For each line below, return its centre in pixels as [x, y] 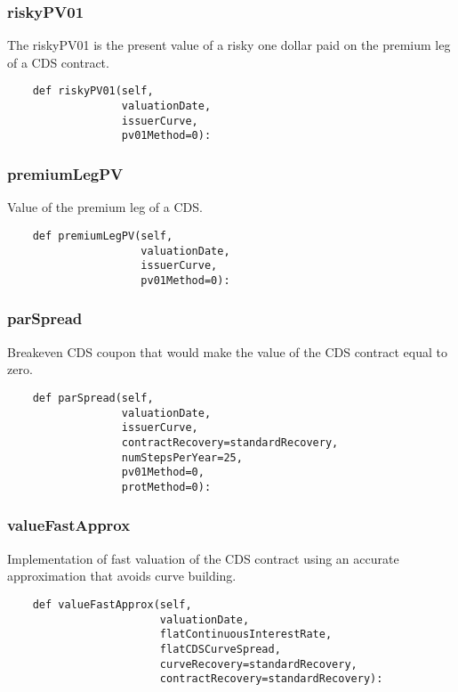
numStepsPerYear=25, [182, 457]
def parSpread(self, [93, 398]
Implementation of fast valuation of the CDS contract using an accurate [203, 558]
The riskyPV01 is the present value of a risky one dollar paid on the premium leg [229, 45]
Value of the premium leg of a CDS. [105, 207]
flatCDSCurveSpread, [220, 649]
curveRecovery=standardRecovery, [258, 664]
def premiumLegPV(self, [103, 236]
